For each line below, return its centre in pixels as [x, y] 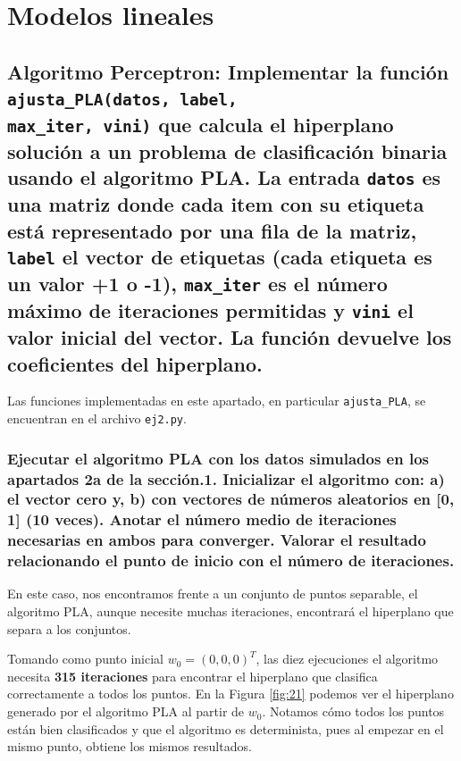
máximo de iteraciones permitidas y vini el [210, 310]
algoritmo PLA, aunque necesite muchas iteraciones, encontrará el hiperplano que [230, 611]
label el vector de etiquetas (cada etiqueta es [220, 257]
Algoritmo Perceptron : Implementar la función [228, 71]
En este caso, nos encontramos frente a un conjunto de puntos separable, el [213, 594]
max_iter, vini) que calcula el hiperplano [201, 125]
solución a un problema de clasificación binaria [227, 151]
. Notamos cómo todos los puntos [353, 711]
